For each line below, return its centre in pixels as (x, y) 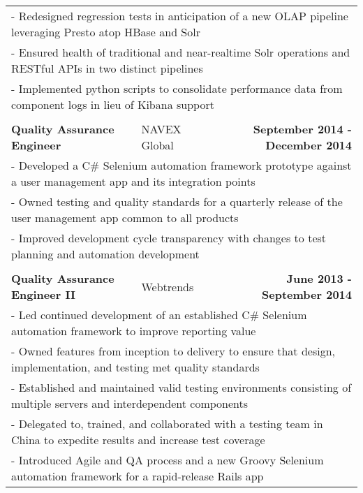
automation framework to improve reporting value (134, 331)
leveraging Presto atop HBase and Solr (106, 32)
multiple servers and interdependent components (130, 403)
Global (157, 145)
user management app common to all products (125, 218)
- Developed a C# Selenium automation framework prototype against (181, 165)
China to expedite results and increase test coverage (138, 440)
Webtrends (168, 286)
